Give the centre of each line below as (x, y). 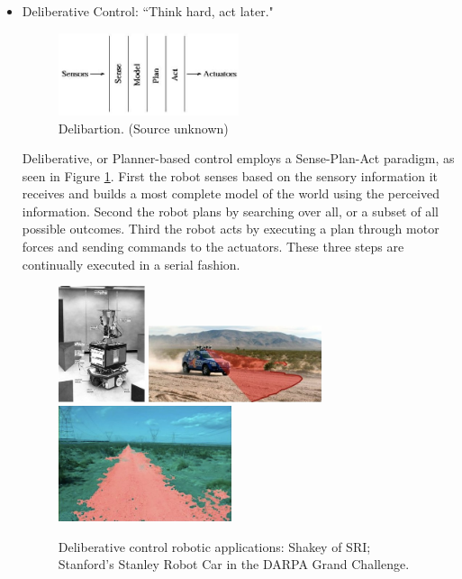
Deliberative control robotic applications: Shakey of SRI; (214, 546)
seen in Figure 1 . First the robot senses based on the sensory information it (230, 175)
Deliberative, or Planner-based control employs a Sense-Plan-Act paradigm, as (238, 158)
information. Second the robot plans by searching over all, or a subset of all (230, 211)
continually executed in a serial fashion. (131, 264)
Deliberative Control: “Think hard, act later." (148, 11)
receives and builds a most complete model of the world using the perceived (231, 193)
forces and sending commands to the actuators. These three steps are (213, 247)
